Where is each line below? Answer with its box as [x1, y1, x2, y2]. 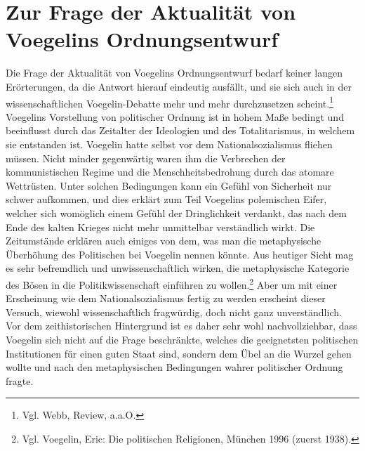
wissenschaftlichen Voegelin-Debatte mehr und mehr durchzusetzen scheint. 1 [6, 93, 333, 110]
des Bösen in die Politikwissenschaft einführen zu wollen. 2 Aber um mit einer [6, 275, 338, 292]
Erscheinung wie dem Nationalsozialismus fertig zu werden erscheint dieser [6, 291, 326, 306]
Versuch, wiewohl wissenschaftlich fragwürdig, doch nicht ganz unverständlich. [6, 304, 342, 319]
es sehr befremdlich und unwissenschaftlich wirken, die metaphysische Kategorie [6, 261, 350, 275]
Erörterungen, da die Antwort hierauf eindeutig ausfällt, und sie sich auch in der [6, 79, 352, 93]
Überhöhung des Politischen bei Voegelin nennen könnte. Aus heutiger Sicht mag [6, 247, 354, 261]
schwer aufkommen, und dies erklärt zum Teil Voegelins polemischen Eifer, [6, 192, 327, 207]
